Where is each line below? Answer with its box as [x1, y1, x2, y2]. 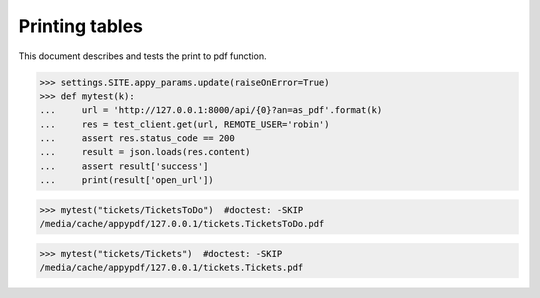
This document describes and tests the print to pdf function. [18, 50, 267, 62]
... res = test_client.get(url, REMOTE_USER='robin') [39, 118, 330, 130]
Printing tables [18, 15, 144, 37]
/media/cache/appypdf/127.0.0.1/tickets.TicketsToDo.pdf [39, 218, 325, 230]
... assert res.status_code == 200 [39, 133, 235, 144]
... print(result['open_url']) [39, 175, 214, 186]
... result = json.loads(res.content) [39, 146, 251, 158]
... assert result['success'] [39, 160, 209, 172]
